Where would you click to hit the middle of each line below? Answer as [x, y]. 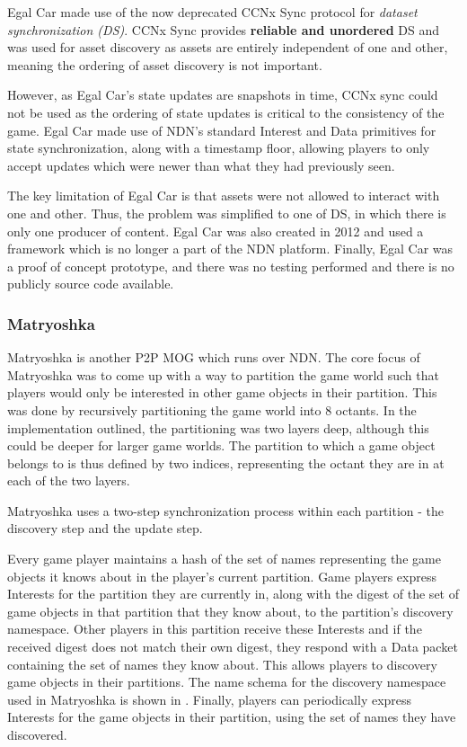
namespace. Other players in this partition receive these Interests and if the [215, 629]
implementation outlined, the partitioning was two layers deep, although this [218, 427]
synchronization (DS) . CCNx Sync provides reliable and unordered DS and [224, 29]
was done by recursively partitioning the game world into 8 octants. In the [212, 409]
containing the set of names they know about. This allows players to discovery [222, 664]
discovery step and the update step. [105, 528]
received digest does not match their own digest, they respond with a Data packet [233, 647]
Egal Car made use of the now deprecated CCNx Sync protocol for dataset [212, 12]
